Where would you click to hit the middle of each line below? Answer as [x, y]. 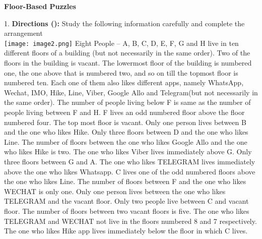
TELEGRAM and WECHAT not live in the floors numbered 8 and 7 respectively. [130, 221]
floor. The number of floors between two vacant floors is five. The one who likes [127, 211]
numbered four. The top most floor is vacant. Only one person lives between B [125, 122]
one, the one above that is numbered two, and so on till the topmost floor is [121, 72]
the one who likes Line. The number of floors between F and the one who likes [125, 181]
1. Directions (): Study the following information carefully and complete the [124, 23]
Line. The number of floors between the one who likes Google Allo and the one [126, 141]
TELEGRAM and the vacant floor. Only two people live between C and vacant [126, 201]
